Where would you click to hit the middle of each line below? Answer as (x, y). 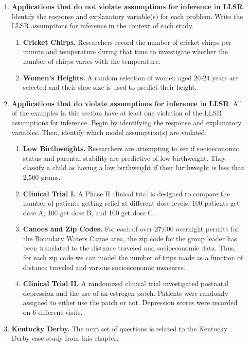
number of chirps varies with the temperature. (92, 61)
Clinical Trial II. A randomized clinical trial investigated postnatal (126, 283)
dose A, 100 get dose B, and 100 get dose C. (89, 212)
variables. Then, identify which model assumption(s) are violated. (109, 132)
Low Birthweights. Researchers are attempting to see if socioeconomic (131, 148)
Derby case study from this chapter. (65, 338)
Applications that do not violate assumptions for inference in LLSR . (128, 6)
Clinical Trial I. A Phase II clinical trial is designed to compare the (126, 193)
